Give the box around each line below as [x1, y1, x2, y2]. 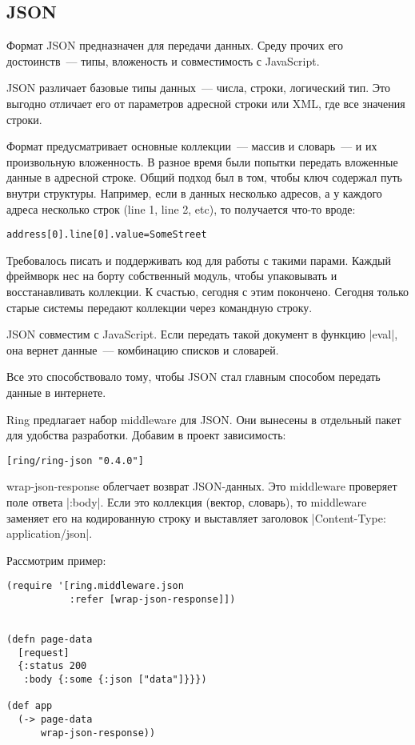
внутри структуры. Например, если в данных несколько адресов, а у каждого [6, 184, 382, 201]
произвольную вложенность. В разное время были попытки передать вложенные [6, 153, 398, 170]
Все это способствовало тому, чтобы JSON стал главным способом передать [6, 368, 381, 385]
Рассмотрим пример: [6, 551, 106, 568]
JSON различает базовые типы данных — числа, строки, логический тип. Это [6, 79, 390, 96]
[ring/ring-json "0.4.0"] [6, 455, 144, 467]
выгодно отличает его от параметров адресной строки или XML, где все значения [6, 94, 405, 111]
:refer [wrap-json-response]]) [69, 594, 236, 606]
